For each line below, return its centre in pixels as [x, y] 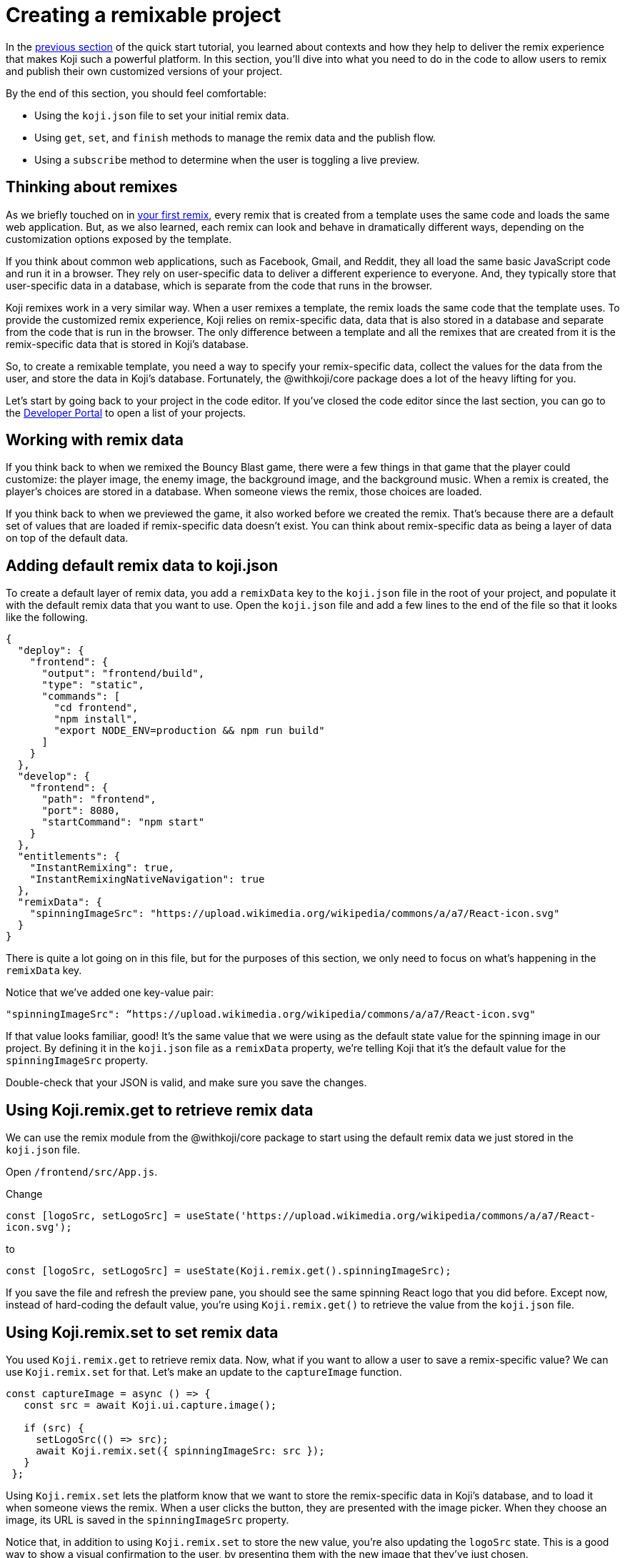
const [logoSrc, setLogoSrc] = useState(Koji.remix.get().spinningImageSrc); [229, 1271]
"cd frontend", [96, 708]
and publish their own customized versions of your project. [144, 71]
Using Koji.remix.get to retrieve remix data [160, 1110]
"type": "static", [93, 685]
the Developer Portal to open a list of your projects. [126, 412]
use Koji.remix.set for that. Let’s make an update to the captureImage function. [204, 1371]
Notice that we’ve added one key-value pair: [110, 993]
